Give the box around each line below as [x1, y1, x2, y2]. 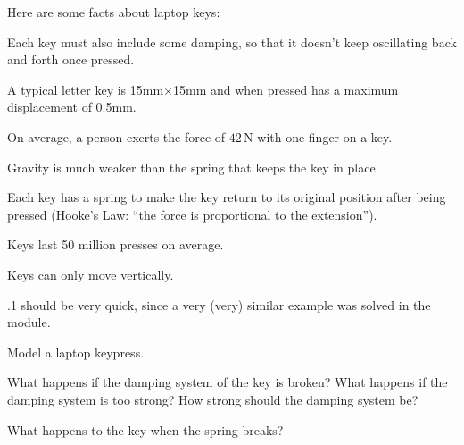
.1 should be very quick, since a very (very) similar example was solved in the [7, 295, 431, 314]
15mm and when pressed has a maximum [173, 80, 399, 98]
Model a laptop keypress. [7, 342, 145, 361]
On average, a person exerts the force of [7, 127, 226, 146]
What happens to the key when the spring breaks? [7, 420, 284, 439]
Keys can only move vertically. [7, 264, 174, 283]
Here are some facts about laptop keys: [7, 3, 220, 21]
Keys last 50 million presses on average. [7, 235, 224, 254]
